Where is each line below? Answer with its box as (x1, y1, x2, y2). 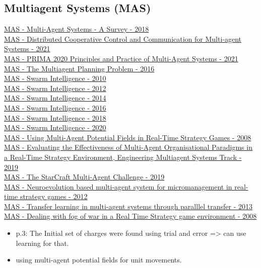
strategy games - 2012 (20, 191, 88, 202)
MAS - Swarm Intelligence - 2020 (4, 122, 106, 133)
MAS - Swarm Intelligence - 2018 (4, 112, 106, 123)
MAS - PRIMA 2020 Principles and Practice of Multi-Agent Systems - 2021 (4, 53, 238, 63)
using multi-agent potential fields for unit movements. (16, 254, 182, 265)
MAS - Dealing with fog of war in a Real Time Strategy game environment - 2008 (4, 211, 257, 221)
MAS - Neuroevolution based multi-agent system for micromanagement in (4, 181, 232, 192)
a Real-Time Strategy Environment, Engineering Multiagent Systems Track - (4, 151, 242, 162)
